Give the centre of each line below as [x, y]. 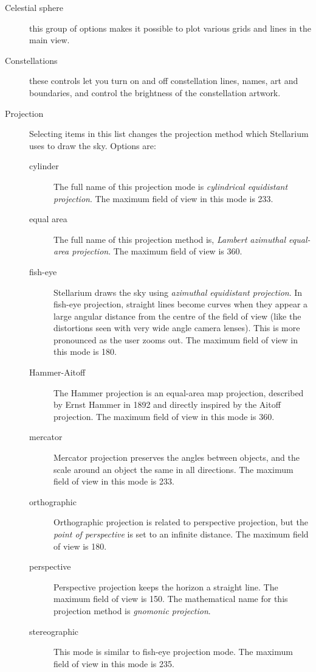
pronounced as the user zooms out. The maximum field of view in [176, 339]
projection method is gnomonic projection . [132, 610]
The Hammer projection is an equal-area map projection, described [179, 392]
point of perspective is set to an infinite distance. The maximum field [181, 534]
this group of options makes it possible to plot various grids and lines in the [170, 28]
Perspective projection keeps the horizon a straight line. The [166, 586]
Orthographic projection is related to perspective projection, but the [181, 522]
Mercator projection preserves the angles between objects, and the [177, 457]
